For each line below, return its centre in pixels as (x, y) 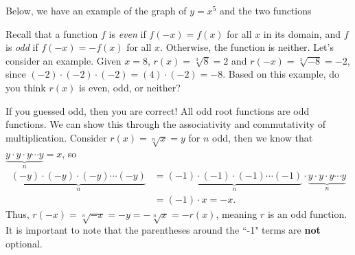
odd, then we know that (263, 137)
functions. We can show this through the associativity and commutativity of (165, 124)
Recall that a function (52, 33)
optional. (24, 243)
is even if (127, 33)
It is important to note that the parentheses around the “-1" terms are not (163, 230)
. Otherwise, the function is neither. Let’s (247, 47)
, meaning (237, 214)
